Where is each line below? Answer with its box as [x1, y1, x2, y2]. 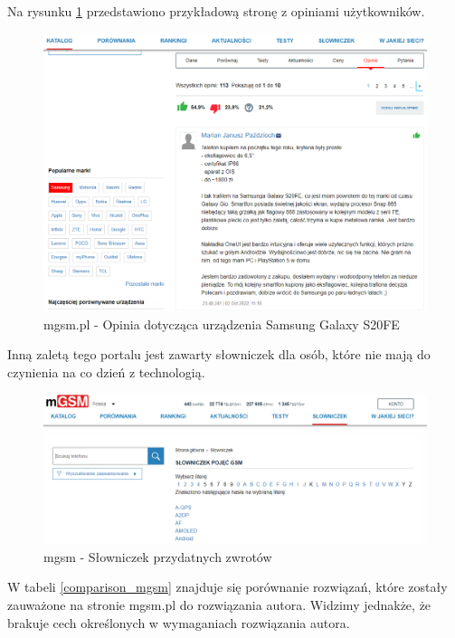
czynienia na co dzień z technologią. [7, 363, 205, 382]
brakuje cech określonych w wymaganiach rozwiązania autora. [7, 613, 350, 632]
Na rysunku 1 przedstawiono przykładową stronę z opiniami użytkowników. [7, 2, 425, 20]
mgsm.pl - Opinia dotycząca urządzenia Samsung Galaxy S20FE [43, 314, 400, 333]
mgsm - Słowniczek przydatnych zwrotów [43, 547, 272, 566]
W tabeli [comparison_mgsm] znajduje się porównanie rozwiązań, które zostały [7, 577, 448, 596]
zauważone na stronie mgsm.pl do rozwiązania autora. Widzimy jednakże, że [7, 595, 431, 614]
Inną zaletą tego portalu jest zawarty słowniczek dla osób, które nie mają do [7, 345, 431, 364]
